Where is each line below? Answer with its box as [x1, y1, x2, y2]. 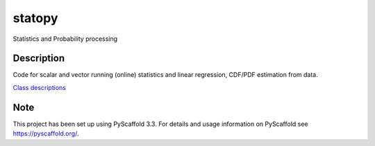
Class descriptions [12, 83, 66, 91]
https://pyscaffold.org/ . [12, 129, 79, 138]
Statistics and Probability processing [12, 35, 118, 43]
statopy [12, 10, 58, 26]
